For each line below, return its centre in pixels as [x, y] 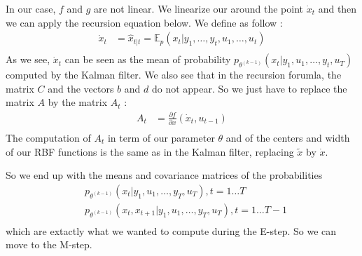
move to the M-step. [49, 244]
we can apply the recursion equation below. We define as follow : [144, 22]
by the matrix [78, 102]
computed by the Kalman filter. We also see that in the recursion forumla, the [174, 75]
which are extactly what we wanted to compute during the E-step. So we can [171, 230]
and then [337, 8]
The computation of [48, 137]
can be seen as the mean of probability [148, 59]
